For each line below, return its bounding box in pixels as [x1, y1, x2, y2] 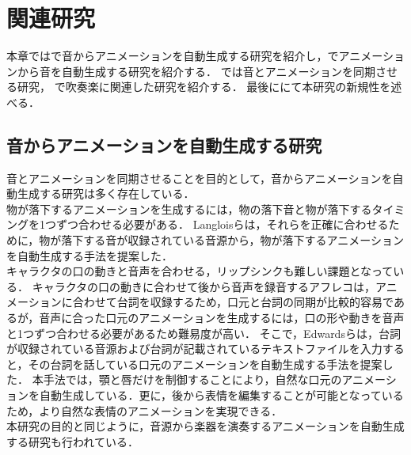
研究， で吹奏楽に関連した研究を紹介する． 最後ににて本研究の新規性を [17, 78, 391, 95]
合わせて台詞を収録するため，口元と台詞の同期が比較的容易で [72, 294, 394, 310]
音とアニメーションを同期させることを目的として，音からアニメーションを [6, 169, 393, 186]
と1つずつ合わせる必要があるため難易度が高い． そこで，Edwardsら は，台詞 [6, 324, 401, 341]
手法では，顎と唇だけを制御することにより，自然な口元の [43, 371, 342, 388]
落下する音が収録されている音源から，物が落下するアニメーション [61, 232, 404, 248]
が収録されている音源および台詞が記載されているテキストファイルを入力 [6, 340, 382, 357]
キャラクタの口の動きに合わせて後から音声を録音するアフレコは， [32, 278, 376, 294]
